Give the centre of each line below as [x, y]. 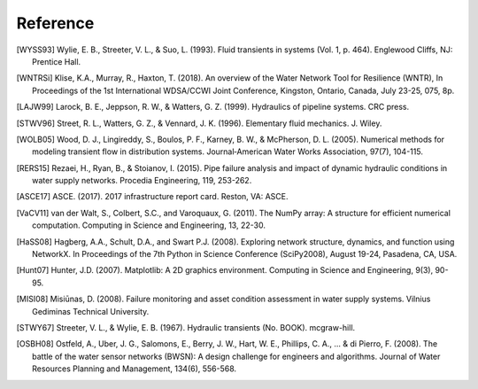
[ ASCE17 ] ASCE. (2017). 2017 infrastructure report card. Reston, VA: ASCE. [152, 197]
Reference [55, 23]
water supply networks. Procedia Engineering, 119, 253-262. [142, 181]
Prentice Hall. [57, 61]
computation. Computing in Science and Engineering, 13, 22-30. [149, 225]
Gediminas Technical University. [91, 311]
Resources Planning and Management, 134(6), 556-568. [135, 369]
